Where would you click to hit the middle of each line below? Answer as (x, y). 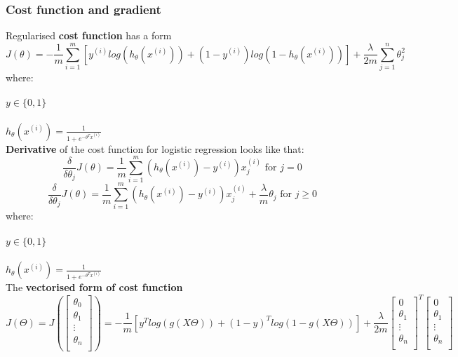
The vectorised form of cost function (94, 287)
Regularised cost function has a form (89, 35)
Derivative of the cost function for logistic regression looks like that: (155, 148)
